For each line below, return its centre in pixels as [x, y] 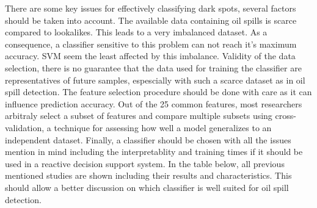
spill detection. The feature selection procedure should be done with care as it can [158, 92]
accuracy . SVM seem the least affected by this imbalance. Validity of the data [150, 56]
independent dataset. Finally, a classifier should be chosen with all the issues [148, 139]
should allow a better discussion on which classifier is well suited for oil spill [147, 187]
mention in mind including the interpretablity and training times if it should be [154, 152]
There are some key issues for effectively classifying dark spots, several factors [151, 8]
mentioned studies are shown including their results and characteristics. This [148, 175]
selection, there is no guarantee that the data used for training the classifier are [153, 67]
